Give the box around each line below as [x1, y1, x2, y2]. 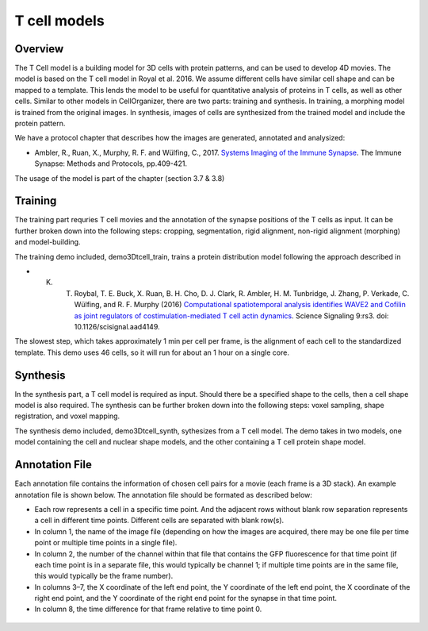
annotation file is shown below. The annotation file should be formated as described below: [14, 490, 313, 499]
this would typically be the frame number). [34, 571, 174, 581]
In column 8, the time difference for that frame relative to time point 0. [34, 604, 262, 614]
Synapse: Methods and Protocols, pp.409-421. [34, 159, 188, 168]
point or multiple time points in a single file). [34, 538, 178, 548]
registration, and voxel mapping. [14, 411, 120, 421]
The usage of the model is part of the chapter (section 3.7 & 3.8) [14, 173, 225, 183]
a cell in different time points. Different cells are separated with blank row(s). [34, 516, 285, 525]
